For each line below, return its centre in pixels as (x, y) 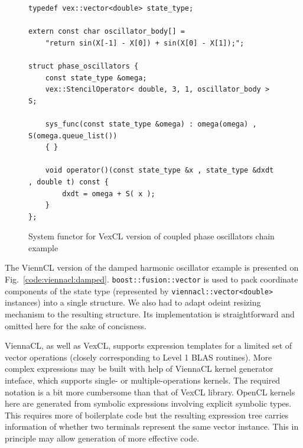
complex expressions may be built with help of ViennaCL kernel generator (139, 369)
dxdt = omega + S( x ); (109, 194)
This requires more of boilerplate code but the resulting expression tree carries (147, 415)
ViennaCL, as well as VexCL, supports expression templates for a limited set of (149, 345)
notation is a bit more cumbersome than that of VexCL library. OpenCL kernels (150, 392)
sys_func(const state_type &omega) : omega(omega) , (151, 124)
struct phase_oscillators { (84, 66)
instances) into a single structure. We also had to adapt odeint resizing (133, 302)
